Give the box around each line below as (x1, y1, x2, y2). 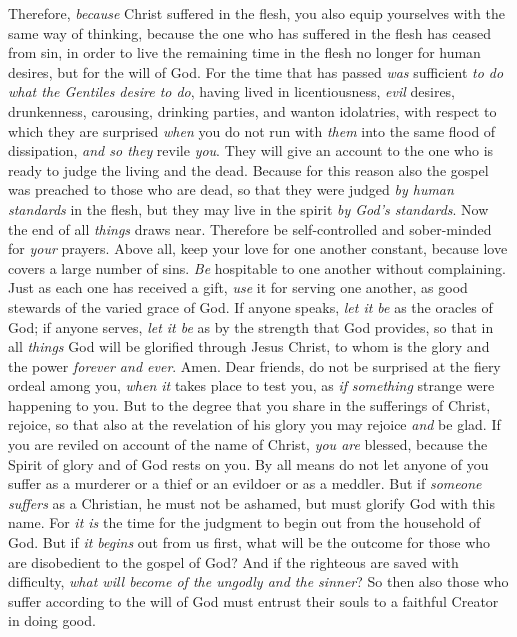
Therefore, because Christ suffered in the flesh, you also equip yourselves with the (8, 3, 505, 23)
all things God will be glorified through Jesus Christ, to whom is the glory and (8, 336, 490, 357)
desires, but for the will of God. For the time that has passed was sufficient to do (8, 61, 504, 82)
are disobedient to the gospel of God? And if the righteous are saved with (8, 551, 459, 572)
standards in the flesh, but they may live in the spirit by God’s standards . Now (8, 198, 489, 219)
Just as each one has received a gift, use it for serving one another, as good (8, 277, 468, 298)
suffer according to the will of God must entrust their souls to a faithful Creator (8, 590, 499, 611)
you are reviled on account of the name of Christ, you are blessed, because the (8, 434, 488, 455)
